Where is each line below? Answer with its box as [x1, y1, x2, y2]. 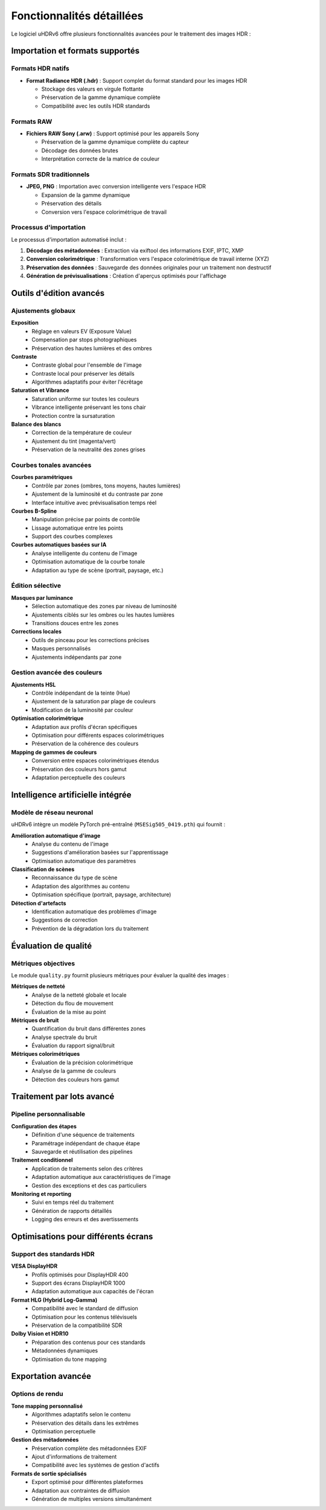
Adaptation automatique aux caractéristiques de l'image [31, 1174, 171, 1181]
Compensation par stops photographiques [31, 336, 137, 344]
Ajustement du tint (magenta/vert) [31, 437, 116, 445]
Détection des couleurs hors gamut [31, 1076, 120, 1083]
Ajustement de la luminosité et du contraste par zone [31, 490, 163, 498]
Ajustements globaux [11, 306, 75, 315]
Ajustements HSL [11, 681, 56, 688]
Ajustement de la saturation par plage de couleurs [31, 698, 156, 705]
